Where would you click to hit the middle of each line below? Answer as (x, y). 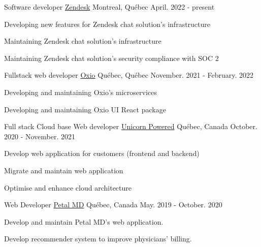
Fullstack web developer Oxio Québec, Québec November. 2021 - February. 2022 (129, 75)
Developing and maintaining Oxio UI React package (85, 109)
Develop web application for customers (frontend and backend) (102, 153)
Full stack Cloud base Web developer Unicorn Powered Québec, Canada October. (131, 126)
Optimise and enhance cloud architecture (68, 187)
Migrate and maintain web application (64, 170)
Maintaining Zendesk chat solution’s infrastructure (83, 41)
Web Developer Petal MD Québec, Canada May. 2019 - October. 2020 (113, 205)
